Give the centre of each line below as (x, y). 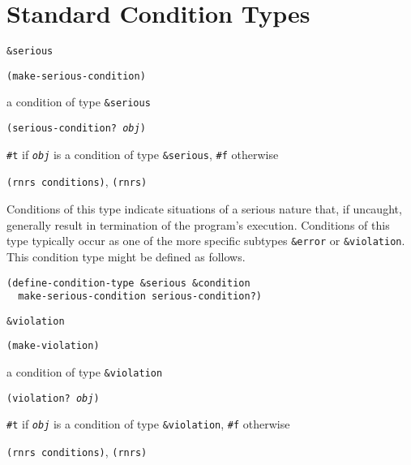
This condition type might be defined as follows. (126, 256)
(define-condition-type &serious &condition (128, 283)
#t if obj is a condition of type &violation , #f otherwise (148, 424)
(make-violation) (53, 346)
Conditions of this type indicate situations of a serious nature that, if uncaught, (204, 209)
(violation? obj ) (53, 398)
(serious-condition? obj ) (76, 129)
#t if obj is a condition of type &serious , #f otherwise (143, 154)
